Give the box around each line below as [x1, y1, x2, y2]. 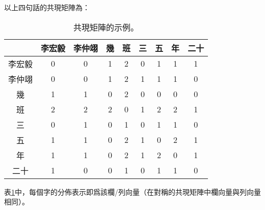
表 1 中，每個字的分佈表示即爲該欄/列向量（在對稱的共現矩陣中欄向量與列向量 [4, 186, 261, 197]
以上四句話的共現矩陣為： [4, 2, 90, 12]
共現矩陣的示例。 [73, 21, 139, 33]
